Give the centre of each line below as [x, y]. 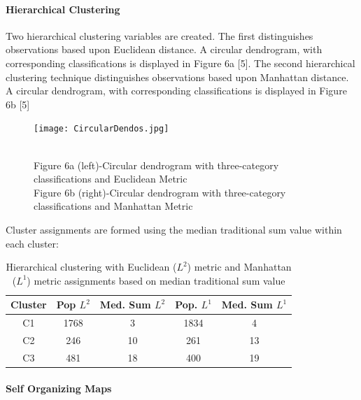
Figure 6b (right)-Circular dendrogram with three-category [160, 192]
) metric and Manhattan [239, 267]
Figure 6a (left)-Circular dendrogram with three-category [156, 165]
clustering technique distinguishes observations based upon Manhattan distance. [177, 77]
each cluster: [32, 243]
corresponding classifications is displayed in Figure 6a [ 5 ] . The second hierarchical [180, 63]
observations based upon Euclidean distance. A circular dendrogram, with [164, 49]
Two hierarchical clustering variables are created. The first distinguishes [160, 35]
